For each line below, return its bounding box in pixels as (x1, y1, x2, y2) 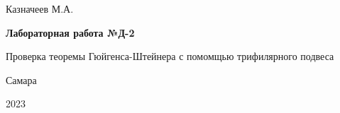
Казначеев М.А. (6, 1, 74, 16)
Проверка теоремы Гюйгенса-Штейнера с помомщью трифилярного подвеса (6, 49, 334, 64)
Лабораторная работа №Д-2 (6, 25, 135, 40)
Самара (6, 72, 37, 87)
